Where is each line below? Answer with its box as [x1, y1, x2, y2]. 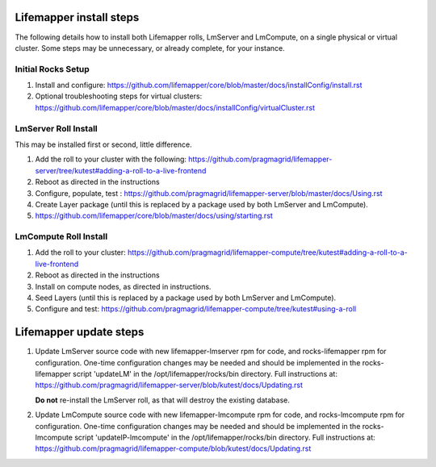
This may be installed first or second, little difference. [15, 140, 193, 149]
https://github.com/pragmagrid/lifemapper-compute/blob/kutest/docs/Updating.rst [35, 444, 312, 453]
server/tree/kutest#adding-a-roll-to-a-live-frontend [35, 165, 207, 175]
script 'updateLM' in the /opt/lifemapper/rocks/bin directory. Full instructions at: [73, 369, 338, 379]
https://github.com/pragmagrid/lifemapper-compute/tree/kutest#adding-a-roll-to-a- [128, 248, 408, 257]
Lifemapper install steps [15, 10, 140, 24]
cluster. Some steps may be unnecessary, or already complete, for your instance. [15, 43, 286, 52]
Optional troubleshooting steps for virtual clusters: [35, 91, 203, 101]
